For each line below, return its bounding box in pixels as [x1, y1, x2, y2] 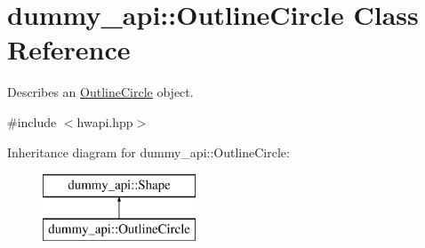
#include [7, 112, 57, 131]
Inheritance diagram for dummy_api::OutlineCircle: [7, 142, 290, 161]
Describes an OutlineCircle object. [7, 83, 194, 101]
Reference [7, 31, 131, 68]
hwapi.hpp [76, 112, 133, 131]
